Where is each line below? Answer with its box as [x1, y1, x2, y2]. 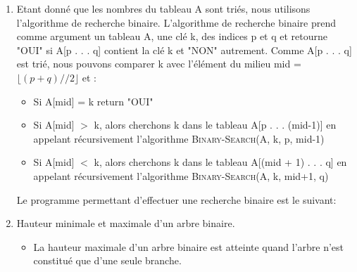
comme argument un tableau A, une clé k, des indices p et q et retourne [16, 29, 328, 44]
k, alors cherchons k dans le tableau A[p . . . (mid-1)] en [94, 117, 337, 132]
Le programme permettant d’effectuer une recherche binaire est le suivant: [16, 192, 337, 207]
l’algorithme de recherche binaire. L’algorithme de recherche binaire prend [16, 15, 337, 30]
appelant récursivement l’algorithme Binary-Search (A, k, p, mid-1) [33, 131, 325, 145]
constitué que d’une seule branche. [33, 253, 182, 268]
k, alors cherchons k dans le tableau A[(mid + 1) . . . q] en [94, 155, 347, 169]
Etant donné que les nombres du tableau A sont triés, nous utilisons [16, 1, 311, 15]
